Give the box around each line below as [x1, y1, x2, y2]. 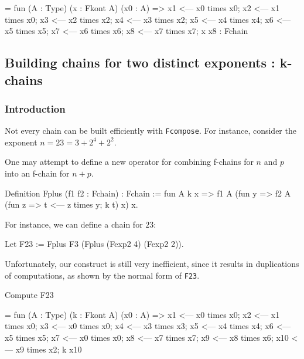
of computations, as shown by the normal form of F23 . [5, 269, 200, 281]
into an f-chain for [5, 167, 70, 179]
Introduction [5, 101, 66, 116]
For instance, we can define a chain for [5, 218, 143, 230]
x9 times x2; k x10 [15, 343, 82, 355]
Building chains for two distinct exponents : [5, 53, 275, 72]
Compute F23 [5, 289, 54, 301]
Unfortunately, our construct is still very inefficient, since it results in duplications [5, 257, 299, 269]
